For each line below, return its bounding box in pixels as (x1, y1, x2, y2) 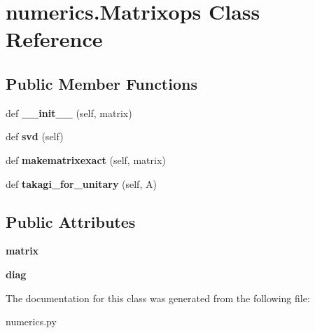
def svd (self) (6, 129, 64, 144)
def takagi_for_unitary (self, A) (6, 176, 157, 191)
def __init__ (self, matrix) (6, 105, 132, 120)
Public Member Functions (6, 72, 197, 94)
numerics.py (6, 314, 57, 329)
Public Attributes (6, 210, 136, 232)
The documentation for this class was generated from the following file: (6, 290, 310, 305)
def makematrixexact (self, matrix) (6, 152, 166, 167)
